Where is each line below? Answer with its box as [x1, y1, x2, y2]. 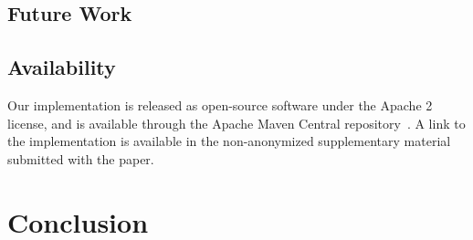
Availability [7, 53, 116, 81]
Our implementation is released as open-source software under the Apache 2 [7, 95, 433, 114]
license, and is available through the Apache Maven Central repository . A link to [7, 113, 466, 132]
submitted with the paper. [7, 149, 154, 168]
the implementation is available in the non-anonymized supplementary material [7, 131, 451, 151]
